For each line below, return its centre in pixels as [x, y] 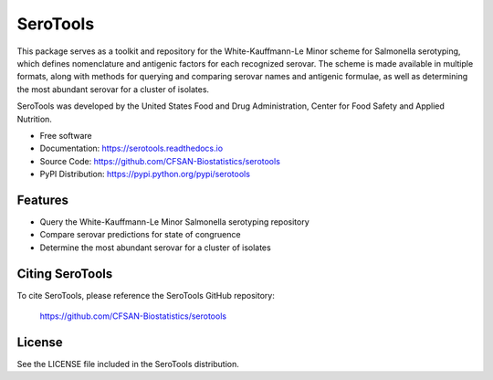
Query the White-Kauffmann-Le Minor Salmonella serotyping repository [174, 222]
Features [42, 200]
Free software [66, 135]
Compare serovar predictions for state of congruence [140, 235]
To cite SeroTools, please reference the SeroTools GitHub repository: [146, 295]
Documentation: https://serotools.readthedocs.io [131, 148]
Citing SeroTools [65, 274]
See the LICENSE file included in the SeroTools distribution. [128, 364]
